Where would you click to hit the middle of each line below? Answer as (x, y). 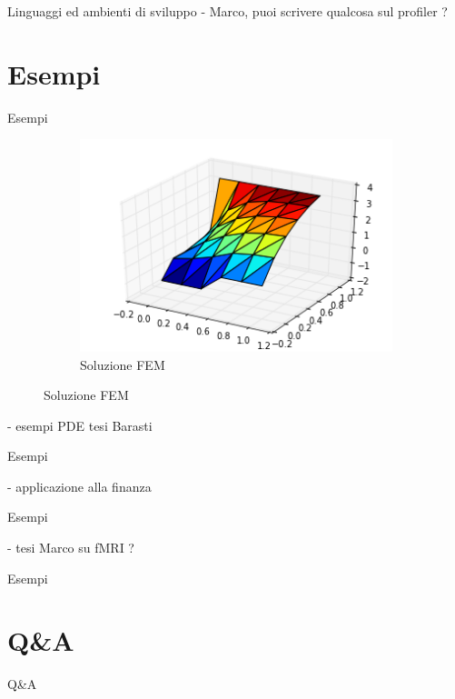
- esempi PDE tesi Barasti (80, 425)
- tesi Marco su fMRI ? (71, 548)
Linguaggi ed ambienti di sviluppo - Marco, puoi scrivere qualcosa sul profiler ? (227, 11)
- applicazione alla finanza (79, 486)
